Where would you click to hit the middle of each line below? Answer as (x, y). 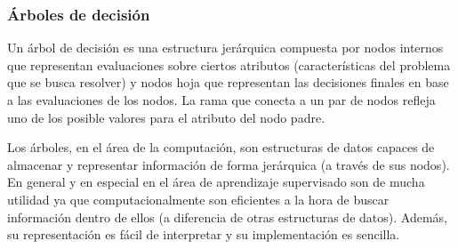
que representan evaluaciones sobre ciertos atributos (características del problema (229, 64)
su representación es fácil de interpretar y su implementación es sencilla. (204, 234)
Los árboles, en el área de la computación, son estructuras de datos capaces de (221, 147)
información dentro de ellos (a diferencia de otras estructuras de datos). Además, (227, 217)
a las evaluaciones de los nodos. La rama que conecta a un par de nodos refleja (221, 100)
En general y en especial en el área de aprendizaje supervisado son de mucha (216, 182)
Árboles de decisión (79, 14)
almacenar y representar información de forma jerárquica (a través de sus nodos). (229, 164)
